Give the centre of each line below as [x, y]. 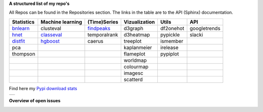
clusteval [51, 28]
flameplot [134, 54]
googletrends [205, 28]
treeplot [132, 41]
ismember [172, 41]
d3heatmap [137, 35]
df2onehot [172, 28]
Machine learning [61, 22]
